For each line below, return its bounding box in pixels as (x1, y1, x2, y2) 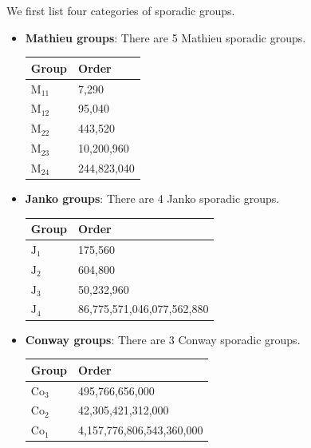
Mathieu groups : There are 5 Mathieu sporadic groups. (25, 29, 306, 46)
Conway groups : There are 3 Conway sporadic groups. (25, 331, 301, 347)
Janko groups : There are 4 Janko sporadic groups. (25, 190, 280, 206)
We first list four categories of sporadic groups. (6, 2, 235, 18)
